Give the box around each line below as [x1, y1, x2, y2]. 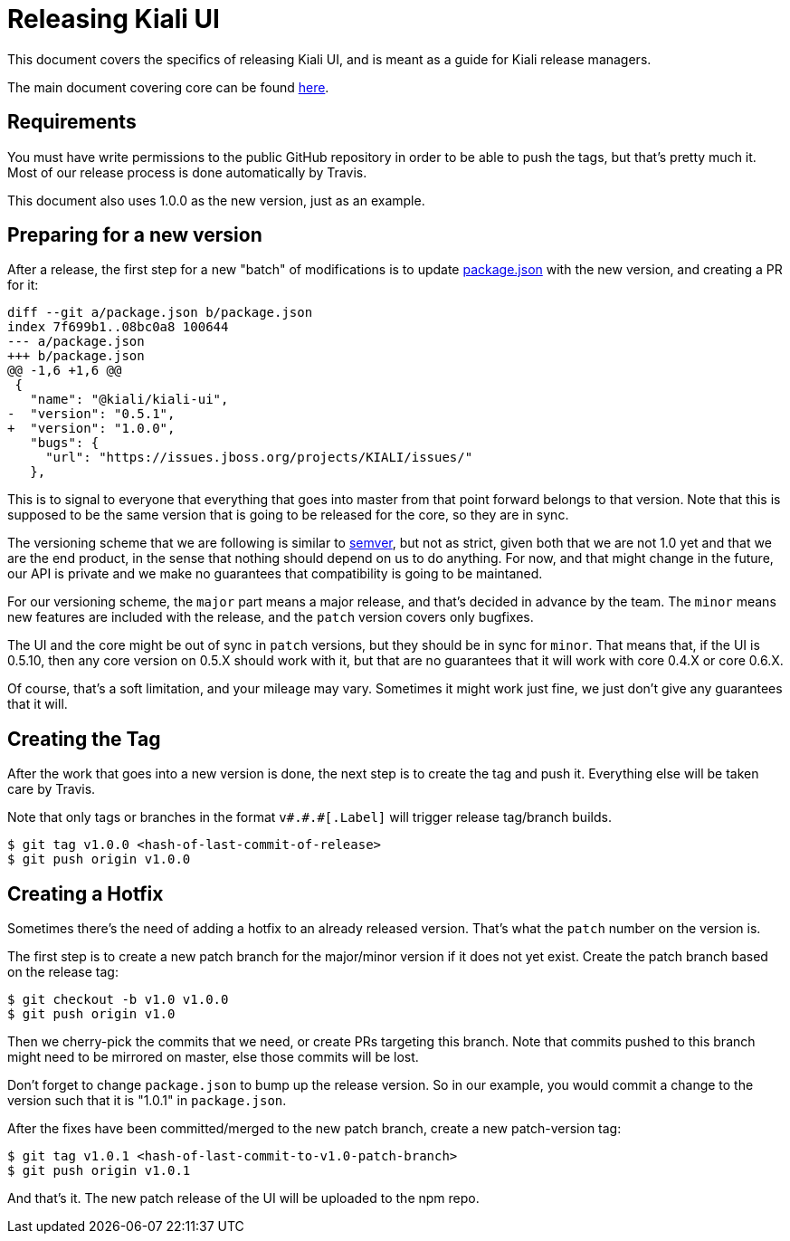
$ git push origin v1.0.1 [7, 1163, 191, 1179]
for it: [7, 277, 39, 293]
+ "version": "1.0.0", [7, 421, 176, 436]
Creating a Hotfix [7, 882, 164, 905]
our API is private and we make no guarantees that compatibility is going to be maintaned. [7, 566, 543, 582]
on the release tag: [7, 964, 119, 980]
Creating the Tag [7, 727, 161, 750]
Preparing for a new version [7, 224, 262, 247]
